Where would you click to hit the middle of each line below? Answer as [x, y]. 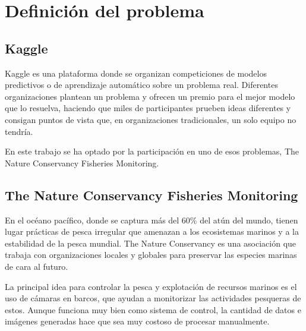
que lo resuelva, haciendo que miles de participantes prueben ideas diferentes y [148, 108]
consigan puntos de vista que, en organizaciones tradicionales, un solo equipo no [151, 119]
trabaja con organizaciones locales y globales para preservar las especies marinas [151, 255]
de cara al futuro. [37, 266]
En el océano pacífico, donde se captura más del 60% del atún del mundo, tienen [152, 220]
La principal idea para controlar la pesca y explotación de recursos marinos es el [151, 286]
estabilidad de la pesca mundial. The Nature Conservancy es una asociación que [151, 243]
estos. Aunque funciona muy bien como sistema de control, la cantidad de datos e [153, 309]
